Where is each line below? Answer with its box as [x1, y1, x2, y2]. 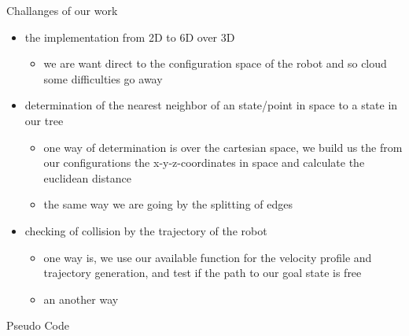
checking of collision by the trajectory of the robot [24, 222, 267, 238]
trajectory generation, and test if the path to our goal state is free [43, 264, 362, 281]
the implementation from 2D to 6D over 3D [24, 28, 235, 45]
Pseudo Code [6, 317, 69, 334]
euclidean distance [43, 169, 131, 186]
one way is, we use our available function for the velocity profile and [43, 249, 372, 265]
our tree [24, 112, 64, 128]
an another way [43, 290, 119, 307]
